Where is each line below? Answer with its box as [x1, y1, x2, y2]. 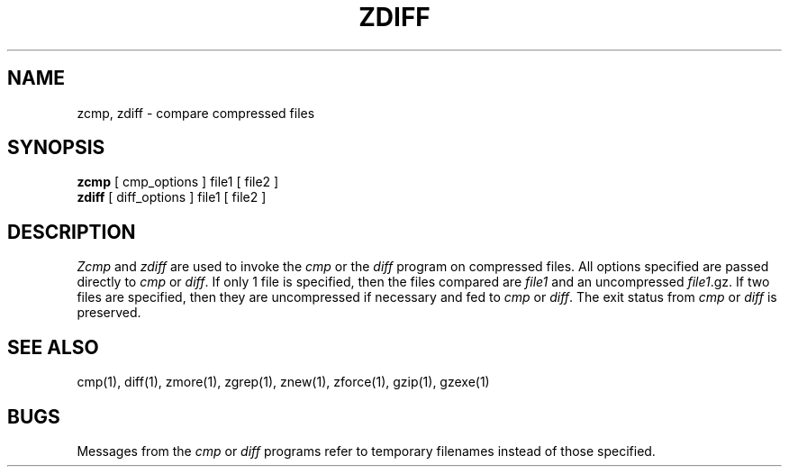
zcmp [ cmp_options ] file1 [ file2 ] [77, 174, 279, 190]
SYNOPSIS [7, 136, 105, 160]
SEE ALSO [7, 335, 99, 359]
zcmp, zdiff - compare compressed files [77, 105, 315, 121]
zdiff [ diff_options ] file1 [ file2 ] [77, 189, 267, 205]
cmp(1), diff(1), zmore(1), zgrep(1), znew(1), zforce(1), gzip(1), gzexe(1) [77, 374, 490, 390]
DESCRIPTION [7, 220, 136, 243]
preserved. [77, 305, 141, 321]
